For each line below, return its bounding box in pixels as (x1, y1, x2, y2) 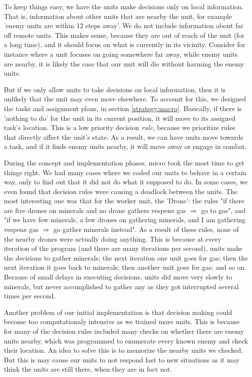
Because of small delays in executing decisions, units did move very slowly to (4, 272, 233, 282)
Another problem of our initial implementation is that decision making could (4, 307, 233, 317)
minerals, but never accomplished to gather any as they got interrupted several (4, 281, 239, 291)
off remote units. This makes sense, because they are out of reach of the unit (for (4, 30, 245, 40)
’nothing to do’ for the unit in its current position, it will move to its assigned (4, 113, 235, 123)
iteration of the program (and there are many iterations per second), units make (4, 243, 243, 253)
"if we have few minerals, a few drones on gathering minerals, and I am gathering (4, 214, 246, 225)
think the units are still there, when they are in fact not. (4, 364, 172, 374)
